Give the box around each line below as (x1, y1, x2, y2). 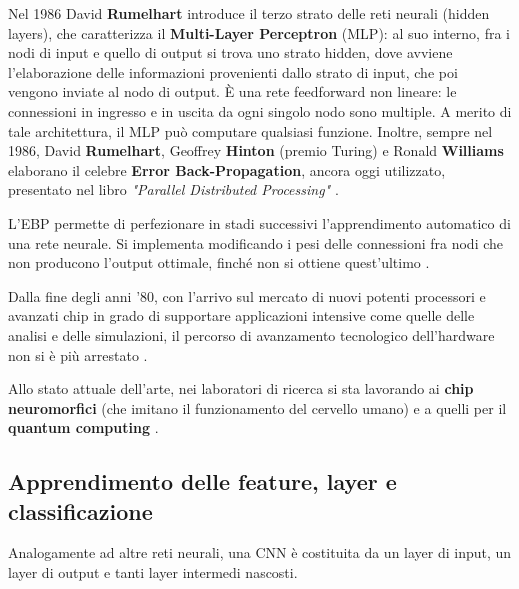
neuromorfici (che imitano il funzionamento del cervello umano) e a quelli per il (8, 397, 507, 418)
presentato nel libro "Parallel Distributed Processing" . (8, 179, 339, 200)
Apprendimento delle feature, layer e (8, 466, 397, 497)
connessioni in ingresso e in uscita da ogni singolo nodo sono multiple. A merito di (8, 100, 512, 121)
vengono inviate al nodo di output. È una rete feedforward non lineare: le (8, 81, 457, 102)
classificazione (8, 495, 153, 526)
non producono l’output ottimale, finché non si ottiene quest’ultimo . (8, 252, 430, 273)
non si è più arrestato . (8, 344, 148, 365)
